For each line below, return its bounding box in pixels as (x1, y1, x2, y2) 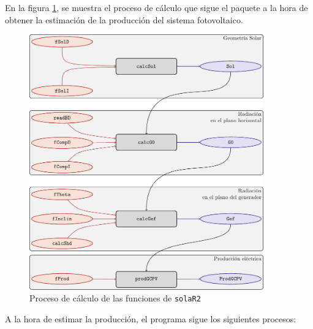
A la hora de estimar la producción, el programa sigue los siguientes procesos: (5, 312, 296, 325)
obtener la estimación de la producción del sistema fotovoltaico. (5, 13, 243, 26)
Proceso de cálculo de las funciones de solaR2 (29, 292, 201, 304)
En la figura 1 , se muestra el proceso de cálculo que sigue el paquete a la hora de (5, 1, 308, 13)
